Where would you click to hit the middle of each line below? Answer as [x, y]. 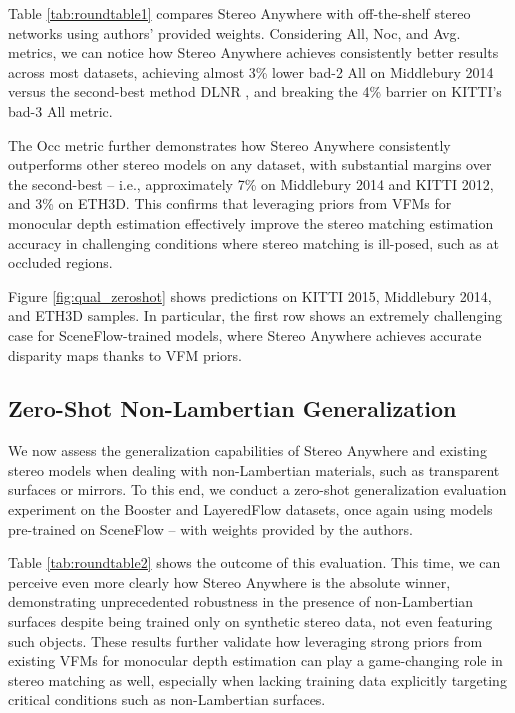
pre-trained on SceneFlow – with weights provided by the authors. [210, 528]
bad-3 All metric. [60, 110]
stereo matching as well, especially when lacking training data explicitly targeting [257, 679]
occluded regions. [60, 262]
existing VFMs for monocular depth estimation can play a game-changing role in [255, 660]
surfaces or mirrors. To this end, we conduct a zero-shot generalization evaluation [257, 489]
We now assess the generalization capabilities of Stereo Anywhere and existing [247, 450]
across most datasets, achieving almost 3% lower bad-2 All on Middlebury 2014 [251, 71]
